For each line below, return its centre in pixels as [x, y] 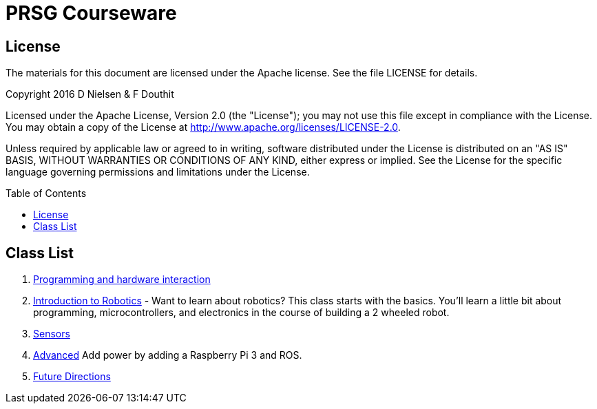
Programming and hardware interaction [122, 280]
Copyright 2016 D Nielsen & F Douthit [90, 94]
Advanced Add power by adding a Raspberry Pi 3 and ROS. [168, 355]
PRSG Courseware [91, 13]
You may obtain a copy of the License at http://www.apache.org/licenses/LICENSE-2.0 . [203, 127]
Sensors [52, 334]
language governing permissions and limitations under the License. [158, 172]
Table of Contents [46, 193]
